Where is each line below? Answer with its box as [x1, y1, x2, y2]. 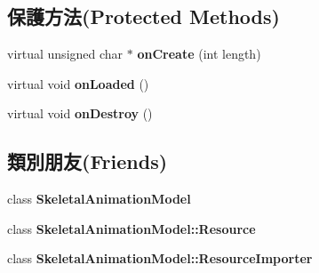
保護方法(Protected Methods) [7, 3, 280, 30]
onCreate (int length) [137, 44, 261, 63]
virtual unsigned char [7, 44, 124, 63]
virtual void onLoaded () [7, 74, 149, 92]
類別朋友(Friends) [7, 148, 168, 175]
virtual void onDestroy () [7, 104, 153, 123]
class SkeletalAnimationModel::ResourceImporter [7, 249, 313, 268]
